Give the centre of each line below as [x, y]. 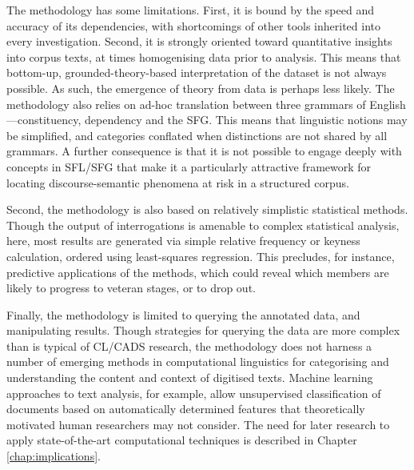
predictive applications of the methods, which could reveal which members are [198, 272]
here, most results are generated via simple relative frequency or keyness [183, 241]
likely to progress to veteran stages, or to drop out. [131, 288]
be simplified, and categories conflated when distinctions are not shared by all [197, 135]
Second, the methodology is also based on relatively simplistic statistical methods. [207, 209]
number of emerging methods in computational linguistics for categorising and [198, 362]
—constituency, [44, 120]
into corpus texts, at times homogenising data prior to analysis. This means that [204, 56]
